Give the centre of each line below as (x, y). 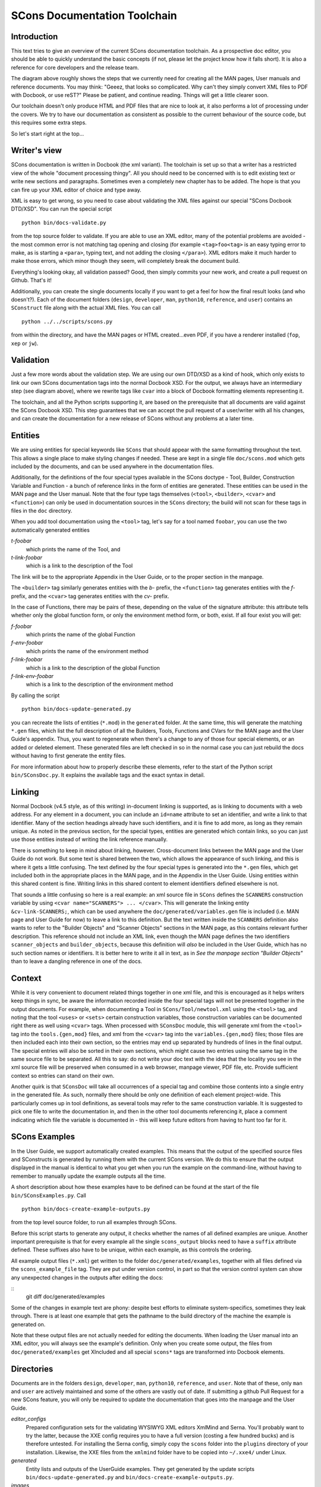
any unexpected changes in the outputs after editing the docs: (87, 1277)
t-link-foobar (27, 557)
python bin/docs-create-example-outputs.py (86, 1209)
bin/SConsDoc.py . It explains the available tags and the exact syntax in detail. (108, 775)
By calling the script (35, 695)
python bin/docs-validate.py (64, 222)
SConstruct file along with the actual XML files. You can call (86, 308)
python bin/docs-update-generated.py (77, 709)
